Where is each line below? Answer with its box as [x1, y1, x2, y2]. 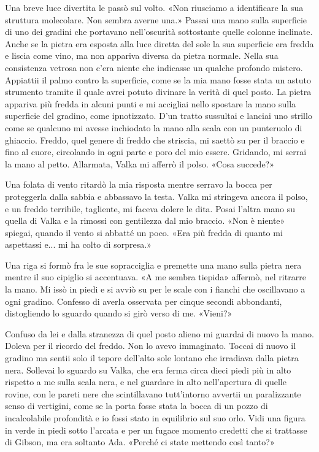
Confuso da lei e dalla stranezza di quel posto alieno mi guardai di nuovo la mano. [5, 327, 314, 340]
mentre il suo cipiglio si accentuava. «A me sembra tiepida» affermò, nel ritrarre [5, 270, 306, 283]
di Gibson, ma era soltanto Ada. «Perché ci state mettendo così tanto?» [5, 435, 275, 448]
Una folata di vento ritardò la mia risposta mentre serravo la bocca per [5, 178, 272, 191]
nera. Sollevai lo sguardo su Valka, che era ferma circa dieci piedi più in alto [5, 363, 291, 376]
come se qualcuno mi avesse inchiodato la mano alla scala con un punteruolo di [5, 121, 302, 134]
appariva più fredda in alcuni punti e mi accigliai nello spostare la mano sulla [5, 97, 296, 110]
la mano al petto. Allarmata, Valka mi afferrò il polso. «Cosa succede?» [5, 157, 274, 170]
